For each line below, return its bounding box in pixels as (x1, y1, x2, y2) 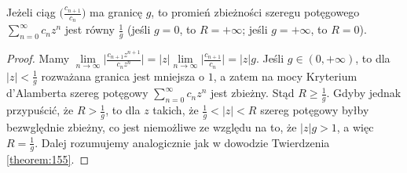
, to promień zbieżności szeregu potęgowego (151, 4, 360, 20)
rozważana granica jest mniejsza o (41, 67, 205, 84)
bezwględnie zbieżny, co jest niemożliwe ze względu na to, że (6, 119, 297, 135)
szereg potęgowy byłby (260, 102, 369, 118)
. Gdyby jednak (326, 85, 401, 101)
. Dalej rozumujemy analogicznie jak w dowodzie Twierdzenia (35, 134, 330, 150)
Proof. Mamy (6, 50, 70, 67)
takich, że (152, 102, 199, 118)
